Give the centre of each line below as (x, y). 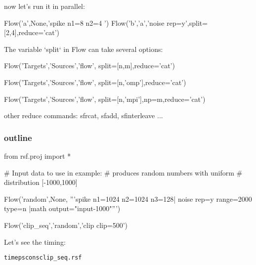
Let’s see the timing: (35, 242)
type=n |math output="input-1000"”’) (62, 208)
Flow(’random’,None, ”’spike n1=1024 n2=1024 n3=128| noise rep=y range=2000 (128, 199)
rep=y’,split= (187, 22)
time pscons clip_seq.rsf (43, 258)
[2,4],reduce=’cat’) (32, 32)
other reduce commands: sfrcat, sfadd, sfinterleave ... (84, 115)
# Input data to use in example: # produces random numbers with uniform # (123, 172)
